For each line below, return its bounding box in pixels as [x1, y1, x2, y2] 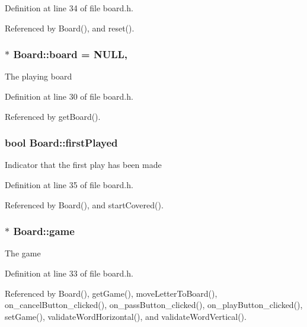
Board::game [13, 224, 75, 239]
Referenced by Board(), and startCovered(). [5, 198, 164, 211]
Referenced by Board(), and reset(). [5, 21, 135, 34]
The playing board [5, 70, 72, 82]
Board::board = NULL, [13, 47, 127, 62]
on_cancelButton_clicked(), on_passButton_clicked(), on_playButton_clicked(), [5, 299, 303, 311]
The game [5, 247, 41, 259]
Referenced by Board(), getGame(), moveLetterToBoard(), [5, 287, 218, 299]
